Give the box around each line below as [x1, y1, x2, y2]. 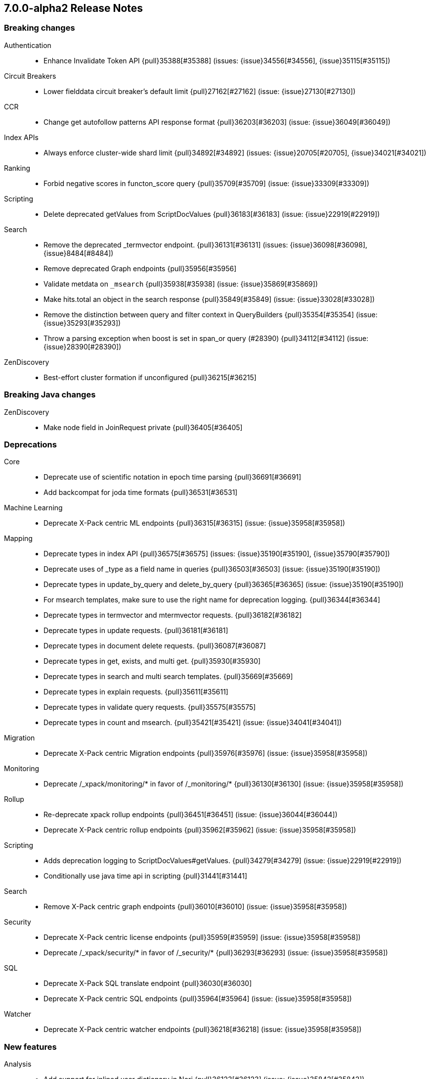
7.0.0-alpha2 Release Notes [4, 2, 143, 14]
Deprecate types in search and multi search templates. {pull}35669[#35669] [43, 672, 293, 681]
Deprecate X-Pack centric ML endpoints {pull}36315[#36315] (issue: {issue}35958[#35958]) [43, 519, 345, 528]
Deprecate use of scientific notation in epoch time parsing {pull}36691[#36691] [43, 473, 301, 482]
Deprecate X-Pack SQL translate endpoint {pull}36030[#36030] [43, 979, 252, 988]
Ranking [4, 163, 31, 172]
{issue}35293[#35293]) [43, 318, 121, 327]
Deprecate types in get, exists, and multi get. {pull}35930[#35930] [43, 657, 261, 666]
